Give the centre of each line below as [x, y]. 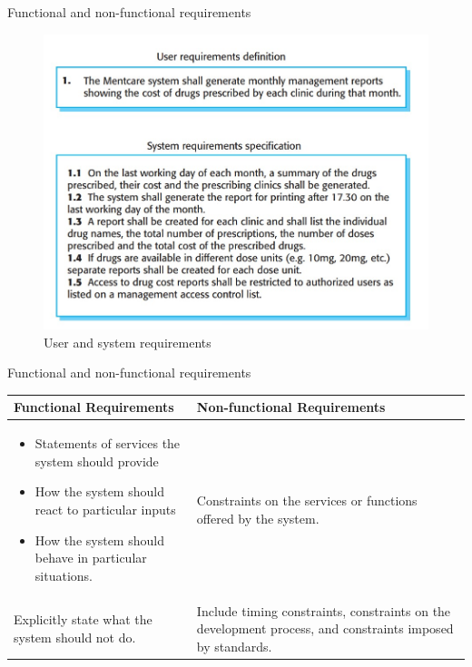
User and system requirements [128, 342]
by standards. [234, 646]
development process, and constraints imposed [325, 628]
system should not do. [75, 638]
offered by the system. [258, 518]
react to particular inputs [105, 510]
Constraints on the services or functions [307, 500]
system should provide [97, 461]
